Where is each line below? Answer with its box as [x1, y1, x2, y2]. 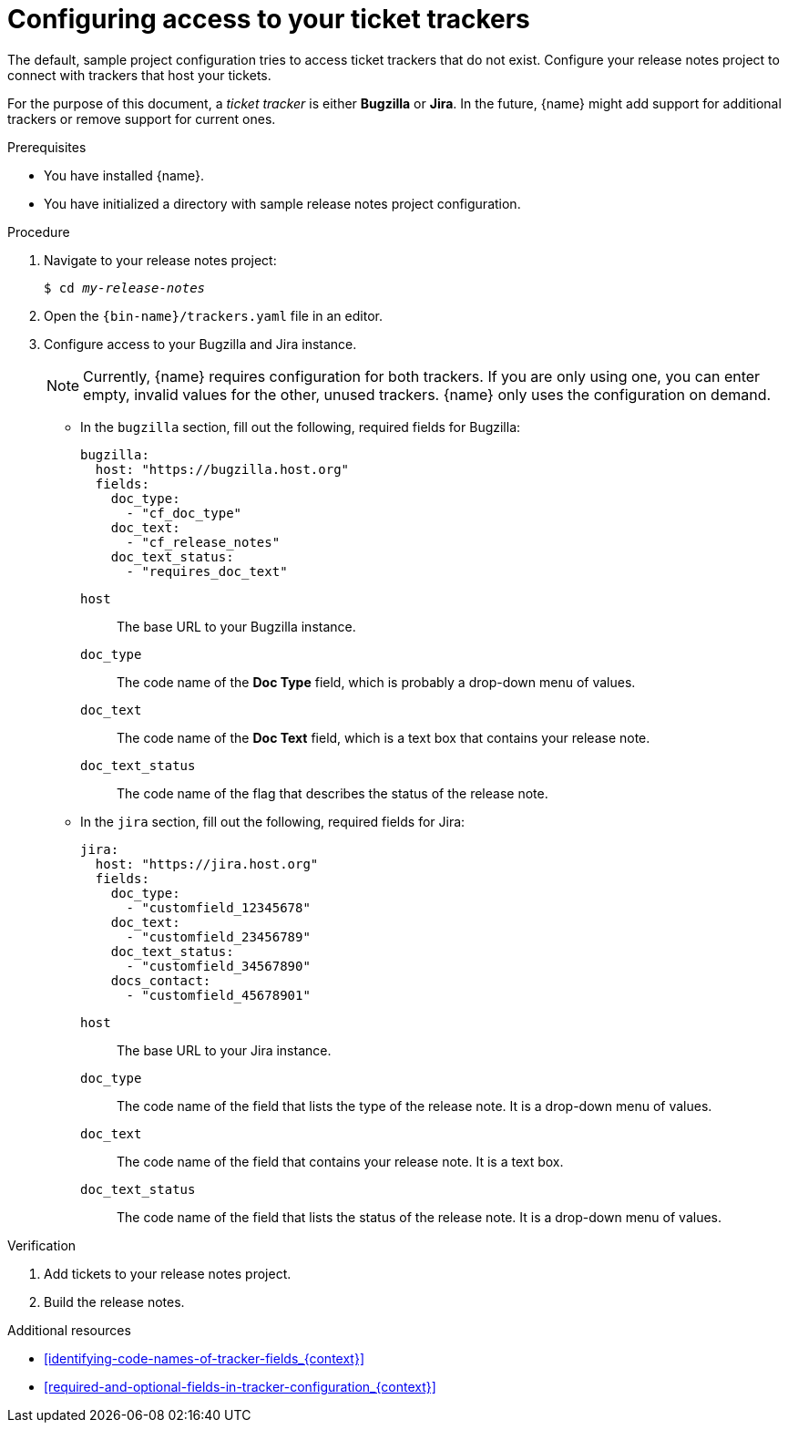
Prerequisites [7, 139, 87, 155]
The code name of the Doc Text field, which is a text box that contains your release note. [117, 729, 650, 746]
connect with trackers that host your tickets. [7, 67, 271, 83]
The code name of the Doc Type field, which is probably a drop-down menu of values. [117, 674, 636, 690]
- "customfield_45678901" [126, 987, 311, 1003]
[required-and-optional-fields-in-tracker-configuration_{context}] [44, 1378, 436, 1394]
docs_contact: [110, 972, 211, 988]
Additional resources [7, 1322, 131, 1338]
